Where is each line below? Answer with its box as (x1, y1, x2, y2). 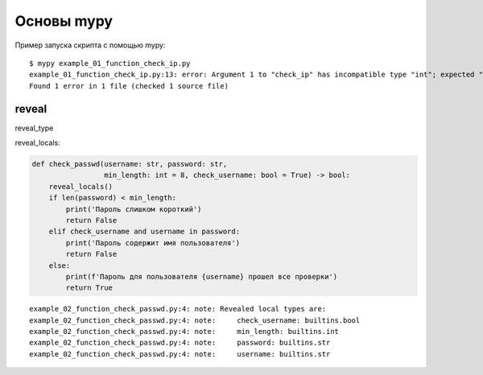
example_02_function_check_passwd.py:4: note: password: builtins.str (29, 338, 331, 348)
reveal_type (14, 123, 54, 133)
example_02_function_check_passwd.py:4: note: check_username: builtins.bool (29, 315, 361, 325)
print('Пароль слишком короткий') (65, 204, 202, 213)
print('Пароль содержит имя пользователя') (65, 238, 241, 247)
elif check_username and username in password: (48, 227, 241, 237)
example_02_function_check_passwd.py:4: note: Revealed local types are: (29, 304, 327, 314)
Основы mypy (14, 12, 113, 30)
